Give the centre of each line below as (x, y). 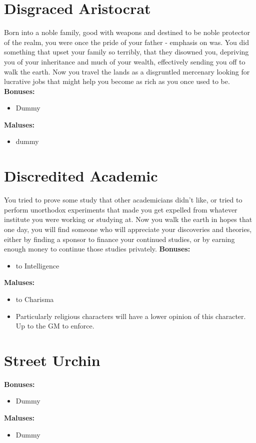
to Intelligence (37, 265)
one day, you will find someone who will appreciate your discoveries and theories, (128, 229)
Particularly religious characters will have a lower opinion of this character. (131, 316)
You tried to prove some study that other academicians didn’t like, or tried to (123, 200)
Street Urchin (52, 360)
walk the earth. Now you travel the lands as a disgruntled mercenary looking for (127, 71)
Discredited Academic (81, 176)
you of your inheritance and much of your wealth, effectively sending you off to (125, 61)
